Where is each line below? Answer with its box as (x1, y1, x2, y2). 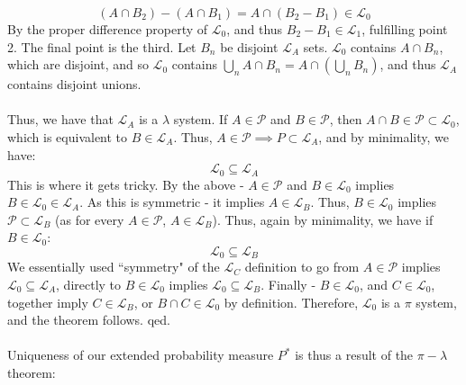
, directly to (56, 275, 122, 294)
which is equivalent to (7, 127, 128, 146)
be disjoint (220, 37, 279, 56)
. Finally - (260, 275, 316, 294)
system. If (173, 110, 228, 129)
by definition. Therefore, (224, 292, 359, 311)
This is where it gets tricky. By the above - (7, 175, 244, 193)
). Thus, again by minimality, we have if (212, 210, 434, 228)
